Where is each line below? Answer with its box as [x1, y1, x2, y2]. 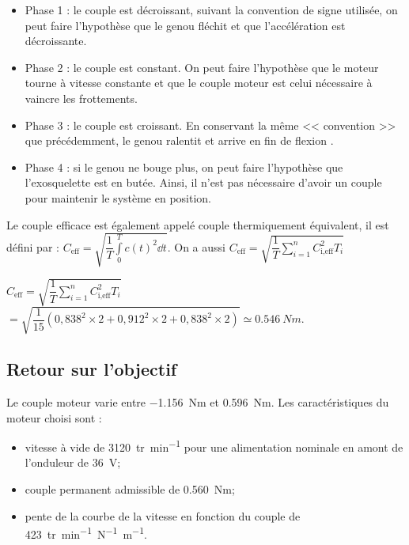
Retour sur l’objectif [6, 357, 177, 381]
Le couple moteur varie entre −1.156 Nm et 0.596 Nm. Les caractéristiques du [6, 393, 389, 410]
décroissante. [25, 32, 87, 49]
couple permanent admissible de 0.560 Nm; [25, 481, 235, 497]
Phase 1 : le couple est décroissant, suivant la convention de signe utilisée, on [25, 2, 398, 17]
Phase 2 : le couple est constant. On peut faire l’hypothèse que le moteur [25, 59, 379, 75]
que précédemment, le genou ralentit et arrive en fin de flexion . [25, 132, 334, 149]
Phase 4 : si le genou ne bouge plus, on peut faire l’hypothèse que [25, 158, 343, 175]
